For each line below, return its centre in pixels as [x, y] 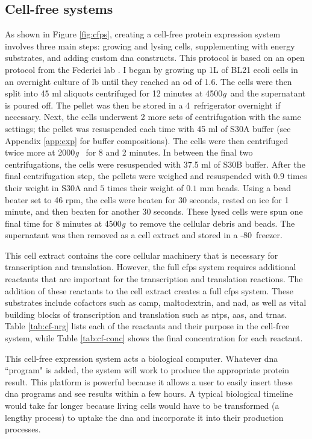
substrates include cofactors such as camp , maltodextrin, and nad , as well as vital [156, 302]
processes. [23, 429]
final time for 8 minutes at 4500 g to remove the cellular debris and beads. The [150, 223]
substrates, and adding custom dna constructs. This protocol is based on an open [155, 58]
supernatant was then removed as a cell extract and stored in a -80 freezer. [144, 235]
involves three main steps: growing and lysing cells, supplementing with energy [150, 46]
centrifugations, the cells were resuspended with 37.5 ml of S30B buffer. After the [155, 164]
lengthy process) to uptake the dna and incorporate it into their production [144, 417]
